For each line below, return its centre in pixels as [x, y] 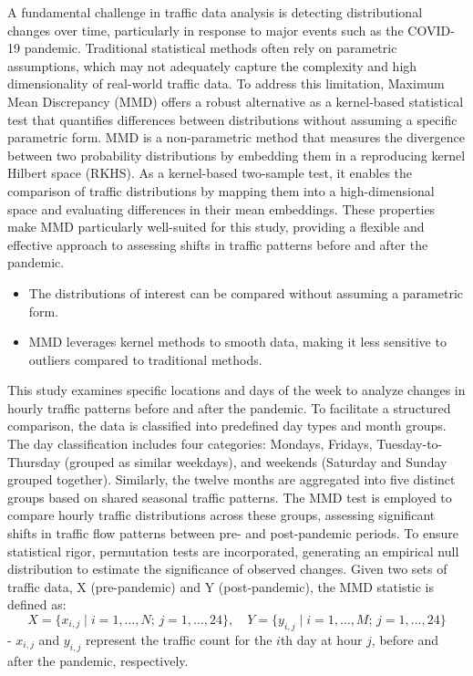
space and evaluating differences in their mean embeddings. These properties [221, 208]
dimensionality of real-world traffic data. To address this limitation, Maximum [226, 83]
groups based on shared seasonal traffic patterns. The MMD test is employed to [230, 497]
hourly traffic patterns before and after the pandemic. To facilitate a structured [229, 407]
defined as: [37, 604]
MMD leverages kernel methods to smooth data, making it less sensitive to [237, 342]
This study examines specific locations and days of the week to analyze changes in [236, 390]
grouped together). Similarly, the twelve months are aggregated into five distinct [231, 479]
